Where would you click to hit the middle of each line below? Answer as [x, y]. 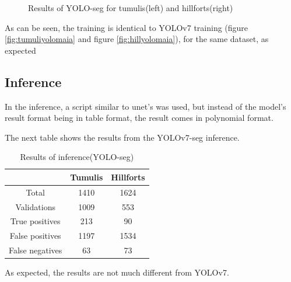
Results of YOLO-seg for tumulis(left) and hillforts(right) [131, 8]
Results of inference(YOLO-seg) [77, 157]
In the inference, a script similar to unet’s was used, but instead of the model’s [145, 106]
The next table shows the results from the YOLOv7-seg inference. [122, 137]
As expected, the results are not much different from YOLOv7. [117, 272]
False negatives [36, 250]
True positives [35, 221]
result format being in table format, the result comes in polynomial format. [139, 118]
